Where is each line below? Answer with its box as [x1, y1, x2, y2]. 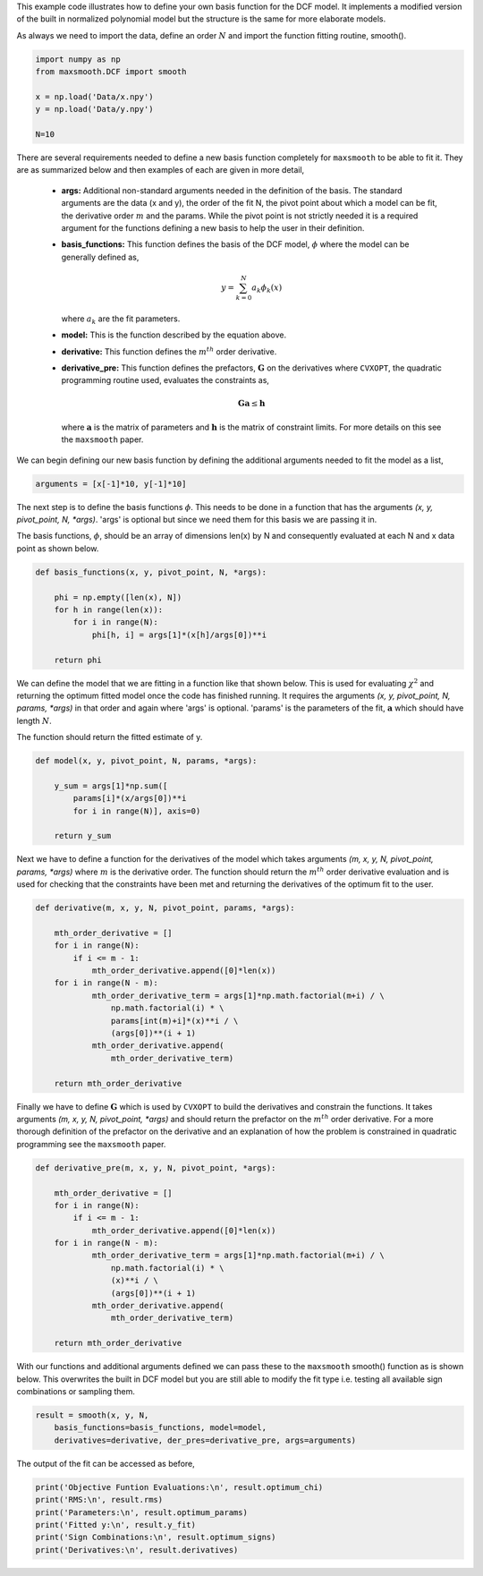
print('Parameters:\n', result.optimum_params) [35, 1507, 248, 1517]
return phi [54, 654, 102, 665]
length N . [16, 715, 53, 726]
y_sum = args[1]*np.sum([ [54, 780, 168, 791]
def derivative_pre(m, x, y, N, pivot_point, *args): [35, 1163, 276, 1172]
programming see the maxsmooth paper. [16, 1138, 166, 1149]
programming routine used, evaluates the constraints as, [61, 375, 270, 386]
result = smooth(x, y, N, [35, 1410, 149, 1420]
